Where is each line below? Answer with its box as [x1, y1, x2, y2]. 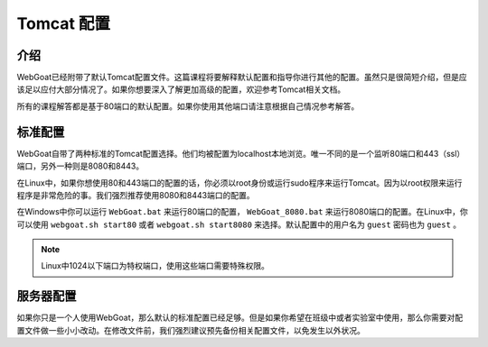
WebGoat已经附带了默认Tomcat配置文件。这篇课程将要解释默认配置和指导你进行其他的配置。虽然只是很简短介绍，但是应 [16, 72, 467, 83]
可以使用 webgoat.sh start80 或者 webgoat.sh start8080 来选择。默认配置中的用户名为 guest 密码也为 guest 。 [16, 219, 462, 230]
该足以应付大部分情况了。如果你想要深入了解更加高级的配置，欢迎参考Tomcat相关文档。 [16, 84, 346, 95]
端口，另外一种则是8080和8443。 [16, 160, 145, 171]
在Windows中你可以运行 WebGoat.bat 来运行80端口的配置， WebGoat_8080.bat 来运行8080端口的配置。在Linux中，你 [16, 206, 469, 217]
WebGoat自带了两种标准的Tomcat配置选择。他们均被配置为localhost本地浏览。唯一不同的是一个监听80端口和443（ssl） [16, 148, 465, 159]
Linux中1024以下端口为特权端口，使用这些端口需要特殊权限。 [41, 260, 270, 271]
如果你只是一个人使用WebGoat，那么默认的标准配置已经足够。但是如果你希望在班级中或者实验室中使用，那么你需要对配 [16, 312, 464, 324]
